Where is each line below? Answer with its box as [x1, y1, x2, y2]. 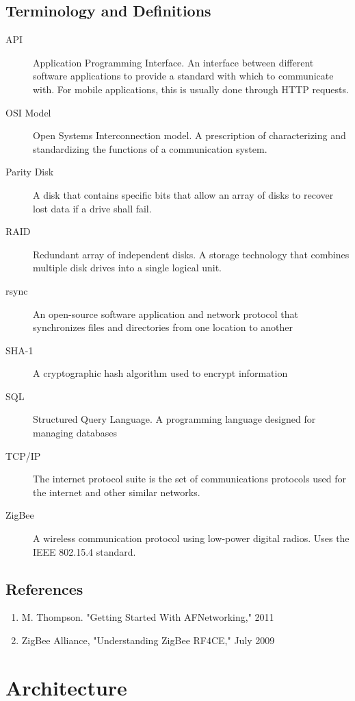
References [5, 578, 83, 599]
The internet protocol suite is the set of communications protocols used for [33, 471, 346, 486]
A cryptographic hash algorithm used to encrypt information [33, 366, 288, 380]
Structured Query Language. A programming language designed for [33, 412, 316, 426]
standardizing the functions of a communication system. [33, 141, 267, 156]
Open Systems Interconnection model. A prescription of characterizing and [33, 128, 346, 143]
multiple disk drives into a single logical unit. [33, 260, 222, 275]
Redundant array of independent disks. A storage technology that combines [33, 247, 350, 261]
